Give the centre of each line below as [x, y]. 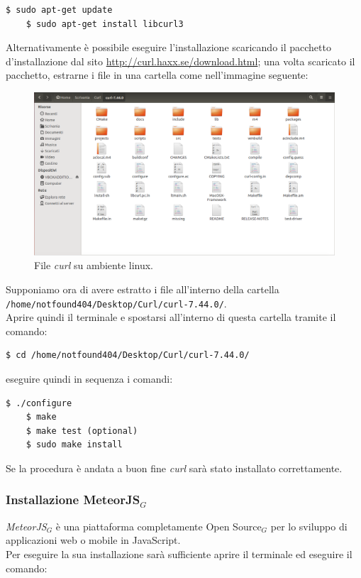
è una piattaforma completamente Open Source [159, 526]
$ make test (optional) [82, 431]
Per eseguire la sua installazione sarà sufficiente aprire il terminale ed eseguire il [179, 554]
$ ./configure [39, 403]
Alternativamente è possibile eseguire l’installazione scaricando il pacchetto [168, 47]
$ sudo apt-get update [59, 10]
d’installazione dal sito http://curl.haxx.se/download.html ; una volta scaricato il [180, 61]
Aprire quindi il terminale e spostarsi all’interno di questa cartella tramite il [171, 317]
